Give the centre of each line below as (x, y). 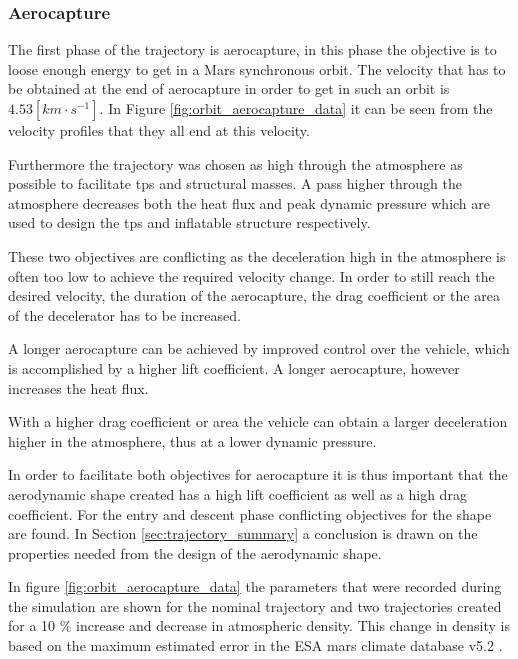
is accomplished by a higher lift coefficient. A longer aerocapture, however (234, 367)
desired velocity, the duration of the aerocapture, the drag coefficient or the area (254, 295)
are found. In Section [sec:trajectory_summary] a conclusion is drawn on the (243, 533)
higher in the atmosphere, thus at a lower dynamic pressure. (192, 440)
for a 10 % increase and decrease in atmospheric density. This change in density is (259, 625)
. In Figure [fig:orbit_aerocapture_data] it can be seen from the (296, 108)
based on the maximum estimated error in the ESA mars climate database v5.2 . (255, 645)
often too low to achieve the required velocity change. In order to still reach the (251, 275)
